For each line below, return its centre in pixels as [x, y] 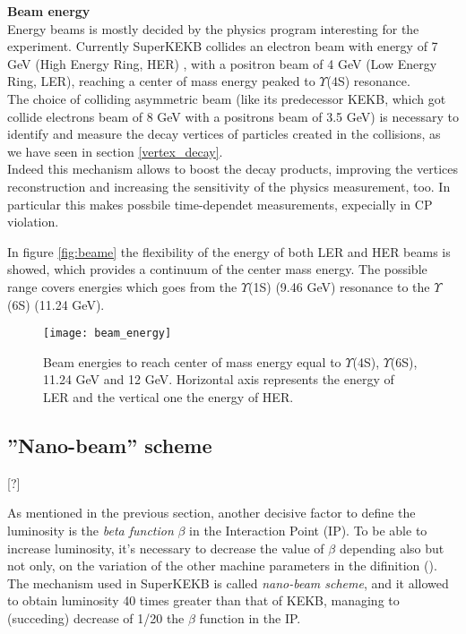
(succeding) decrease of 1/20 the [96, 617]
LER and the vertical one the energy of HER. [168, 396]
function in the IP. [250, 617]
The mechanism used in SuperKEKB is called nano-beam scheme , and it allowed [228, 583]
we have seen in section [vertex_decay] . [115, 151]
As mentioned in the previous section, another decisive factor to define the [211, 513]
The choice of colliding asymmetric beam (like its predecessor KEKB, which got [227, 98]
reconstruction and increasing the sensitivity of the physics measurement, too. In [229, 186]
